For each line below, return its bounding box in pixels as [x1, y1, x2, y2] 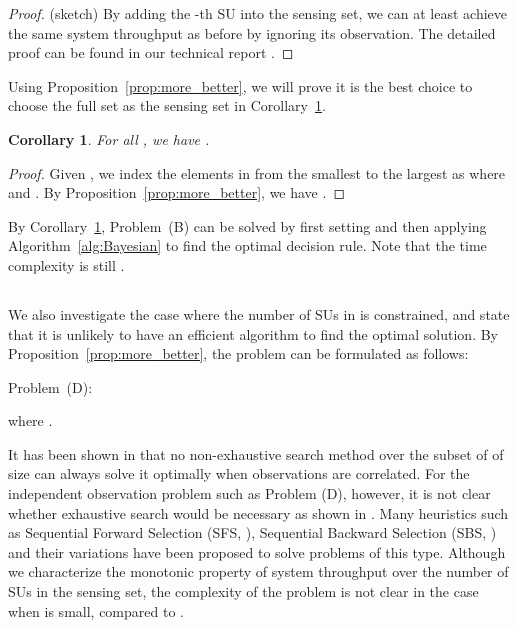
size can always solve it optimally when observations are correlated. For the [8, 463, 470, 484]
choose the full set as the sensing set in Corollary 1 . [8, 95, 326, 116]
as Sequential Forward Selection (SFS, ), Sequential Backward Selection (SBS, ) [8, 522, 497, 543]
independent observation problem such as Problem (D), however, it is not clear [8, 483, 491, 504]
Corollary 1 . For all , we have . [8, 128, 210, 149]
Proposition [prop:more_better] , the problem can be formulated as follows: [8, 343, 469, 364]
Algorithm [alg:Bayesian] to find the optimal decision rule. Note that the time [8, 235, 487, 256]
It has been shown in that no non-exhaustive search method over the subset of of [8, 443, 504, 464]
